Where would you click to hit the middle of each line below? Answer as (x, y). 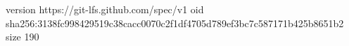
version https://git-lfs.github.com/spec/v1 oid (105, 9)
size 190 (23, 37)
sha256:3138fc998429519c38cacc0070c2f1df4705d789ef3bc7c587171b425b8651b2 (175, 23)
